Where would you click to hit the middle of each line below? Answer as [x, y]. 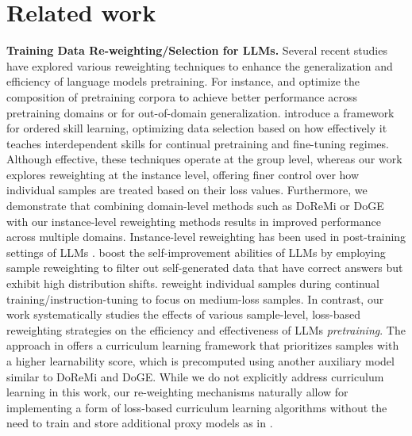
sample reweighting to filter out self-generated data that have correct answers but [205, 268]
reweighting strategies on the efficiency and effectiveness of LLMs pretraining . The [206, 329]
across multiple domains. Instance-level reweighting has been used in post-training [206, 237]
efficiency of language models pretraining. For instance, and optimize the [183, 81]
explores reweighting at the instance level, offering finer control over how [183, 174]
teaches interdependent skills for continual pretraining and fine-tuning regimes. [198, 143]
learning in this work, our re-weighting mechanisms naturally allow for [177, 392]
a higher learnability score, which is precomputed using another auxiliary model [200, 361]
